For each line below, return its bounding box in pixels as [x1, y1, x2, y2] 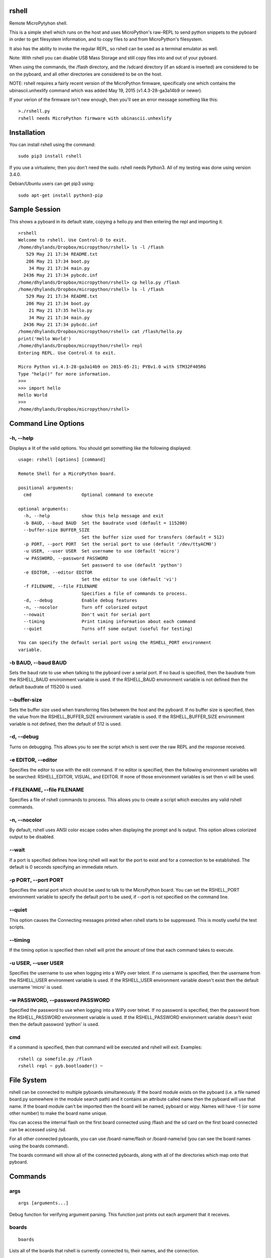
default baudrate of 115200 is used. [9, 683, 82, 689]
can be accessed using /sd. [9, 1126, 67, 1132]
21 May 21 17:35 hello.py [28, 307, 93, 313]
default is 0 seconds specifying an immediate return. [9, 863, 118, 870]
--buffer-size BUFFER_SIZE [23, 527, 90, 533]
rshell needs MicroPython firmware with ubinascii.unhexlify [18, 115, 172, 121]
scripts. [9, 924, 25, 930]
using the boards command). [9, 1143, 69, 1149]
